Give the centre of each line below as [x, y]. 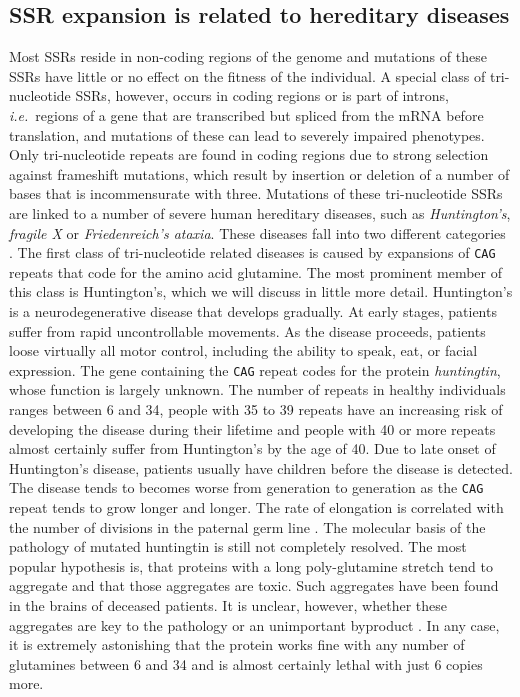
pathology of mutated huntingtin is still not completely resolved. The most [238, 546]
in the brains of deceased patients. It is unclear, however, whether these [228, 605]
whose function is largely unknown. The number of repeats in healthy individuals [257, 389]
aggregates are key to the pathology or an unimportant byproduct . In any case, [254, 624]
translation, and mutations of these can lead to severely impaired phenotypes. [247, 134]
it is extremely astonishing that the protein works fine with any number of [237, 644]
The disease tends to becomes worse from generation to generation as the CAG [246, 487]
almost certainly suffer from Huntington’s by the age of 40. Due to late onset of [252, 448]
